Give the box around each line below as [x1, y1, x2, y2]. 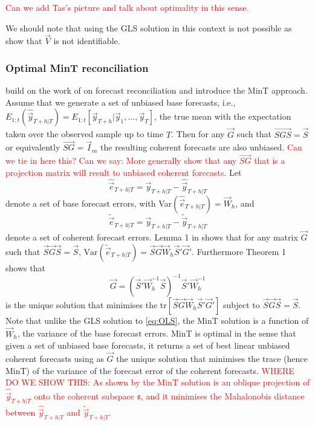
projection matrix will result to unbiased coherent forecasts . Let [5, 166, 242, 178]
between [5, 406, 36, 419]
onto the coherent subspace [34, 390, 134, 402]
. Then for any [171, 127, 225, 140]
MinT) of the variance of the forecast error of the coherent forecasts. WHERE [5, 364, 294, 376]
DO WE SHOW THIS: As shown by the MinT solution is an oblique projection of [5, 376, 310, 389]
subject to [223, 298, 260, 311]
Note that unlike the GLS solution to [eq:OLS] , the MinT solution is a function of [5, 314, 309, 326]
